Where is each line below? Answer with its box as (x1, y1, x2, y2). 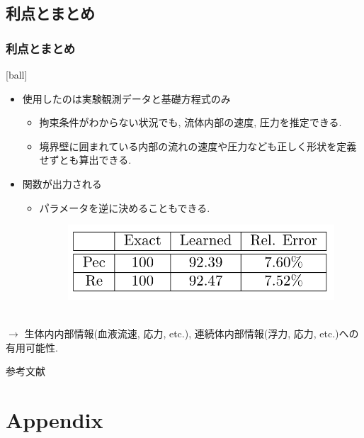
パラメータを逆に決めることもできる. (39, 200, 210, 215)
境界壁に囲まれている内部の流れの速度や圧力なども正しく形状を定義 (39, 138, 357, 153)
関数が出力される (22, 176, 102, 191)
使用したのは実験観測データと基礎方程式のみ (22, 91, 231, 106)
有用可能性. (6, 339, 58, 354)
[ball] (6, 67, 28, 82)
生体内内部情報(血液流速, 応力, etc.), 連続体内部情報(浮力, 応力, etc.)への (24, 326, 359, 340)
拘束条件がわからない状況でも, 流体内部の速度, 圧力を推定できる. (39, 115, 342, 130)
